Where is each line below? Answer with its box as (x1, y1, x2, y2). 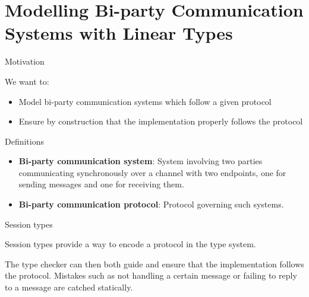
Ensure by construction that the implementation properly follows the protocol (18, 115, 303, 127)
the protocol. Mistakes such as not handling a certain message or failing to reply (5, 269, 297, 282)
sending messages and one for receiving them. (18, 178, 184, 190)
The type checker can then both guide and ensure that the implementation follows (5, 257, 304, 270)
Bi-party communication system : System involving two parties (18, 155, 263, 167)
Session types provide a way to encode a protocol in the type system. (5, 238, 256, 250)
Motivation (5, 55, 45, 68)
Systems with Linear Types (5, 21, 233, 45)
